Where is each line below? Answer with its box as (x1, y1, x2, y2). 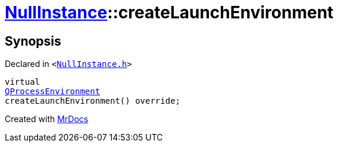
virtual (5, 77, 40, 87)
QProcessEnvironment (5, 87, 101, 97)
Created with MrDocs (5, 114, 89, 124)
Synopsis (5, 33, 61, 49)
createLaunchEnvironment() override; (5, 96, 181, 106)
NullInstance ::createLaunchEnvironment (5, 2, 334, 23)
